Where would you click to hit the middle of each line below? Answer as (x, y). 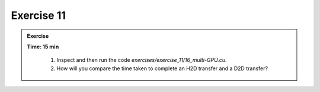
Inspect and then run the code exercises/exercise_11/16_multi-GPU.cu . (142, 60)
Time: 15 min (43, 47)
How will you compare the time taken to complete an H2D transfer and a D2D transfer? (162, 68)
